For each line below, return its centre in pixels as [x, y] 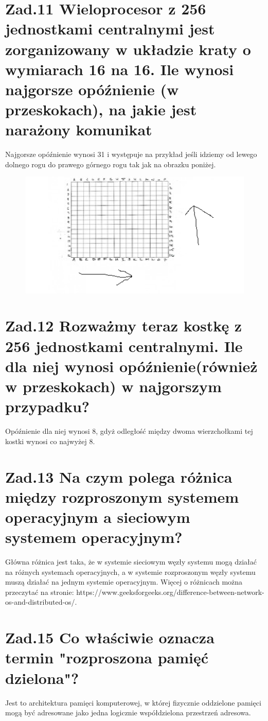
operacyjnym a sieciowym [98, 516]
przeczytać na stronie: [40, 592]
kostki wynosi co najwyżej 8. [50, 441]
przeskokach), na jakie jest [101, 109]
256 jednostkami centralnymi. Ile [124, 346]
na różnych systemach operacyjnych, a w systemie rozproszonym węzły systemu [130, 571]
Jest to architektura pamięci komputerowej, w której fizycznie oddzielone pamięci [133, 702]
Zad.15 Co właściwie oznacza [110, 637]
